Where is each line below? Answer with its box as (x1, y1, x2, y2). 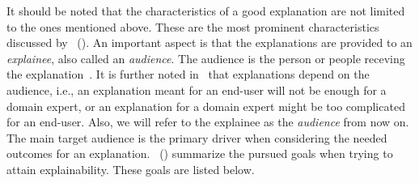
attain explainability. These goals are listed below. (6, 160, 255, 177)
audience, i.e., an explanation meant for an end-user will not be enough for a (6, 81, 387, 98)
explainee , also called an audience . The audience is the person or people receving (6, 49, 405, 66)
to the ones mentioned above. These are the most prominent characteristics (6, 18, 379, 35)
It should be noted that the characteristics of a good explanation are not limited (6, 2, 405, 19)
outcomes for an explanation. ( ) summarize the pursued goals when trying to (6, 145, 393, 162)
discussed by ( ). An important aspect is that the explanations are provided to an (6, 34, 413, 51)
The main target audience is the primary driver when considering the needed (6, 129, 387, 146)
